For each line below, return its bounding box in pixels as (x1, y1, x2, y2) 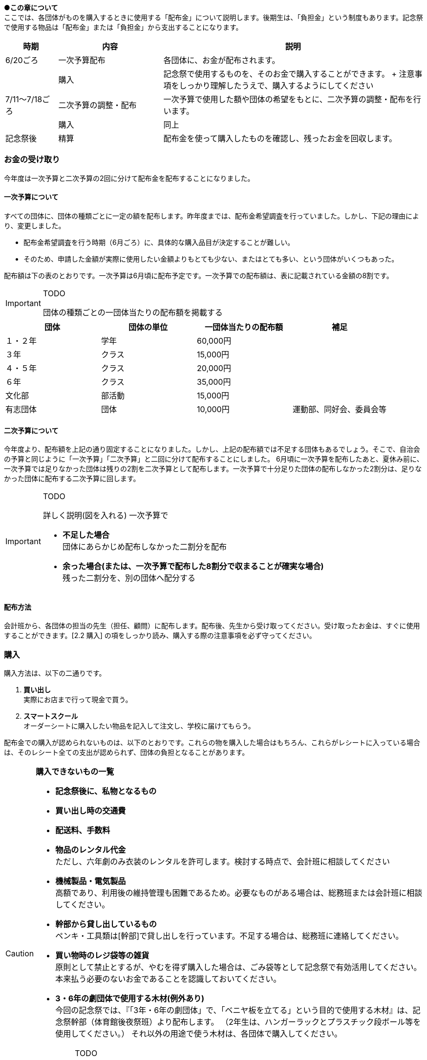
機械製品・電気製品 (55, 876, 126, 886)
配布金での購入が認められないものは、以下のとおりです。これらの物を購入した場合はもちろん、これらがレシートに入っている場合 (4, 738, 420, 747)
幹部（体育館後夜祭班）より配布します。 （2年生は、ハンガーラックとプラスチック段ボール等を (71, 1017, 421, 1027)
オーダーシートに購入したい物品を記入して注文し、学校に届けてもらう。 (23, 722, 255, 730)
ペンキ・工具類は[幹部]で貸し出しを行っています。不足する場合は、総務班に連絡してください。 (55, 931, 404, 941)
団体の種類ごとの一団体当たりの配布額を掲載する (43, 307, 223, 317)
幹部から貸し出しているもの (55, 919, 157, 929)
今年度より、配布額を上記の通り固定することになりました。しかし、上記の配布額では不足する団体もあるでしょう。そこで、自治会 (4, 445, 420, 454)
